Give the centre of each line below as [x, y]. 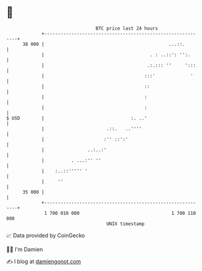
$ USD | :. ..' [77, 118]
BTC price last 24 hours [127, 28]
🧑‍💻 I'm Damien [25, 249]
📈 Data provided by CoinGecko [46, 235]
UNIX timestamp [125, 224]
